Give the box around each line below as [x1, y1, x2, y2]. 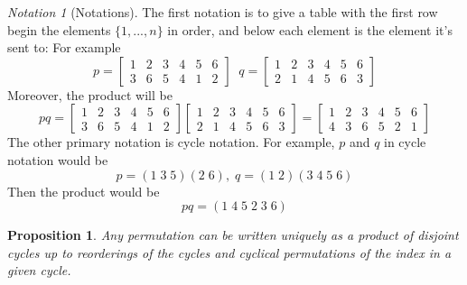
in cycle [384, 133, 426, 152]
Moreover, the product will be [7, 85, 173, 104]
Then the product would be [7, 181, 160, 200]
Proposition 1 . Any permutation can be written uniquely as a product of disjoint [7, 225, 459, 244]
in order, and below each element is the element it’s [167, 20, 453, 39]
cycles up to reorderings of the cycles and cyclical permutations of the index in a [7, 243, 452, 262]
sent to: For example [7, 38, 121, 57]
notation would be [7, 150, 108, 169]
